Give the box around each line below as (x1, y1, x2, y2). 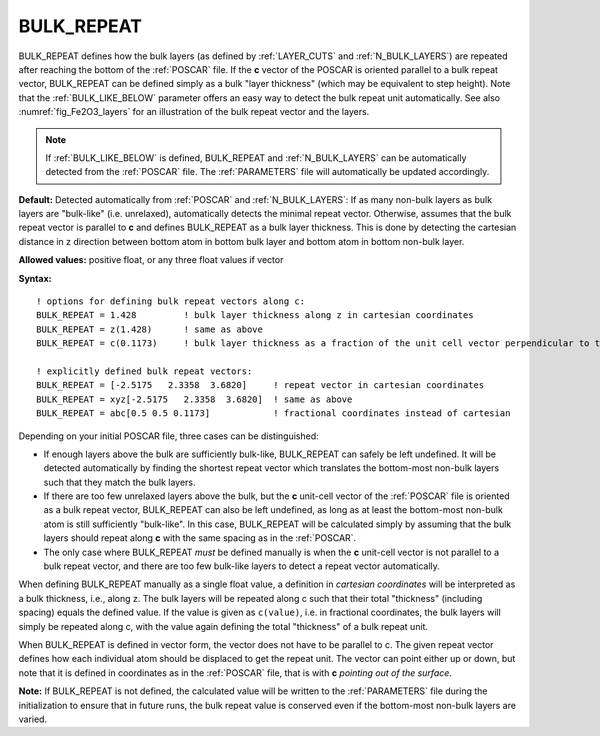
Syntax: (18, 272, 52, 284)
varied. (18, 713, 48, 725)
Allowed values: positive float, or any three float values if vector (18, 254, 284, 266)
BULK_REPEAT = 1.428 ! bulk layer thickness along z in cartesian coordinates (36, 310, 474, 321)
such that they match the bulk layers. (43, 476, 196, 488)
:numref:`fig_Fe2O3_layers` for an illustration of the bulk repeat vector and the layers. (18, 106, 370, 118)
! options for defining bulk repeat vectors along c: (36, 296, 305, 307)
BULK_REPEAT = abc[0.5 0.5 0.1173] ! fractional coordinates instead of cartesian (36, 408, 511, 419)
